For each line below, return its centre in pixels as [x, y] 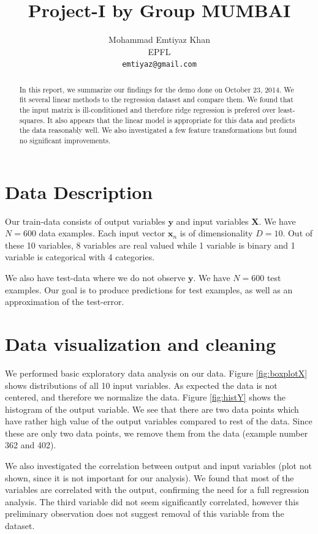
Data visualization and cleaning [141, 343]
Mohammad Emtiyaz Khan [159, 39]
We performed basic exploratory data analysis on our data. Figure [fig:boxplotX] [156, 373]
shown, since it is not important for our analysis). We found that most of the [150, 477]
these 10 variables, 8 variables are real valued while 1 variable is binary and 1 [150, 245]
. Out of [298, 233]
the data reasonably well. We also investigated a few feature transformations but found [158, 130]
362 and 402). [31, 445]
